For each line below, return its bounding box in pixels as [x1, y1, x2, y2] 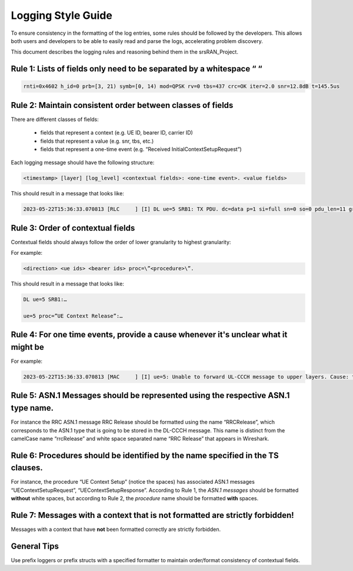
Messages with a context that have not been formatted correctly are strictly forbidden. [11, 526, 221, 533]
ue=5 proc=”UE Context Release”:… [23, 313, 123, 319]
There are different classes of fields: [11, 116, 99, 123]
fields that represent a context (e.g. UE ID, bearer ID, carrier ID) [40, 129, 194, 136]
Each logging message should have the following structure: [11, 159, 155, 166]
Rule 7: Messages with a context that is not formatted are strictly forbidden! [11, 510, 294, 520]
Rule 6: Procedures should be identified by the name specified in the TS [11, 450, 279, 460]
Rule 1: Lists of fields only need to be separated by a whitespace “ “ [11, 64, 262, 74]
